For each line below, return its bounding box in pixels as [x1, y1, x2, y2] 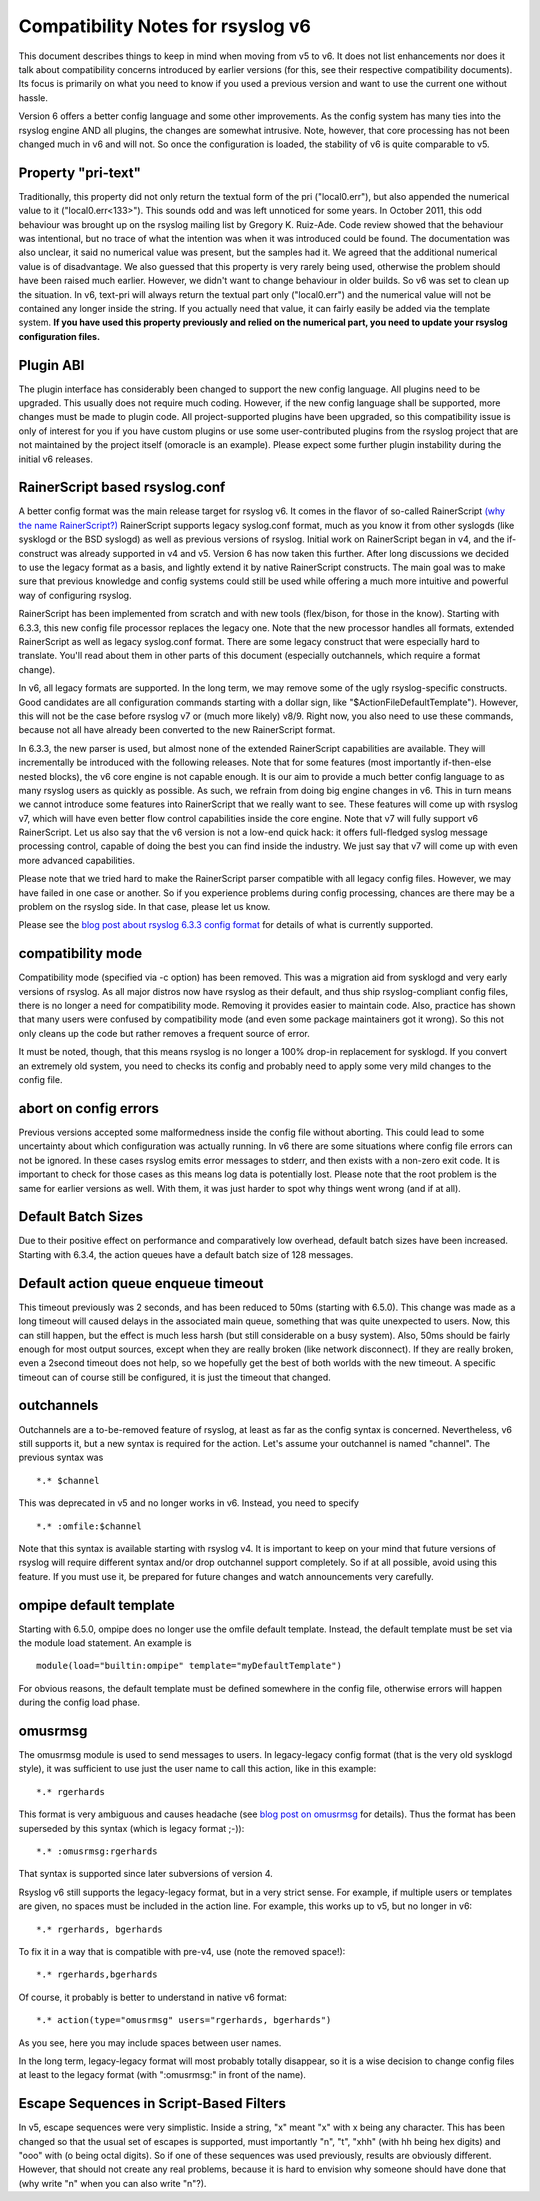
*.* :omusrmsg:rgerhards [36, 1846, 158, 1857]
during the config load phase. [18, 1696, 140, 1709]
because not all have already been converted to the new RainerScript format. [18, 724, 336, 736]
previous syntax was [18, 1451, 104, 1464]
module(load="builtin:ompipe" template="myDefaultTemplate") [36, 1660, 342, 1672]
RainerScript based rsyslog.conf [18, 479, 226, 496]
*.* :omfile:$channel [36, 1520, 142, 1532]
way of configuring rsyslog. [18, 589, 132, 601]
